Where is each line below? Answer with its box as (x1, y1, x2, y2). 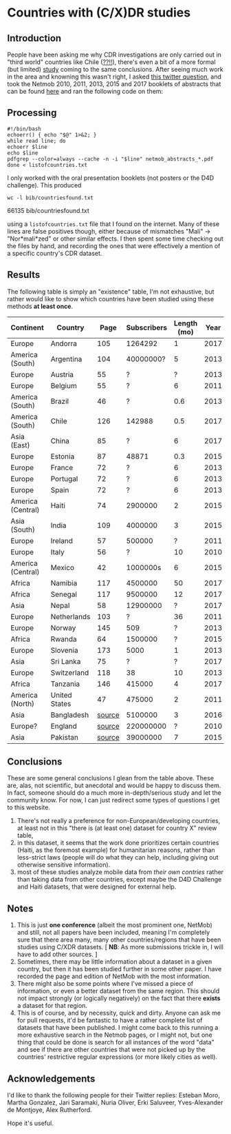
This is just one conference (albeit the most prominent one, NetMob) (16, 921, 213, 929)
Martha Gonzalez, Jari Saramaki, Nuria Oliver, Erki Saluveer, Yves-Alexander (7, 1098, 223, 1107)
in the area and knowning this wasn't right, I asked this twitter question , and (7, 72, 222, 81)
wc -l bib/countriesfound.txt (7, 194, 94, 201)
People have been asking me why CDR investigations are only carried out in (7, 50, 222, 59)
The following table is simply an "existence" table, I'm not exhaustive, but (7, 287, 214, 296)
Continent (10, 323, 45, 332)
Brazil (50, 396, 69, 406)
